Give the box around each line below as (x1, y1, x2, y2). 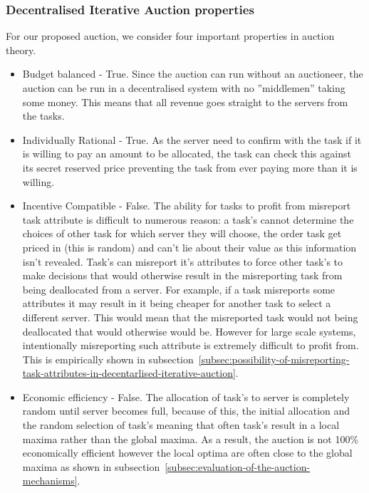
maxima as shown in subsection (22, 459, 160, 474)
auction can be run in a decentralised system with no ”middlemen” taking (22, 81, 345, 95)
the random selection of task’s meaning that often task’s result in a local (22, 417, 340, 432)
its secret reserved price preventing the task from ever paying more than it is (22, 160, 358, 175)
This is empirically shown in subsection (22, 351, 194, 366)
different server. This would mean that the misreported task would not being (22, 309, 358, 324)
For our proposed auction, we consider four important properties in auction (6, 28, 335, 43)
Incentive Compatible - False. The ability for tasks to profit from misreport (22, 198, 351, 213)
